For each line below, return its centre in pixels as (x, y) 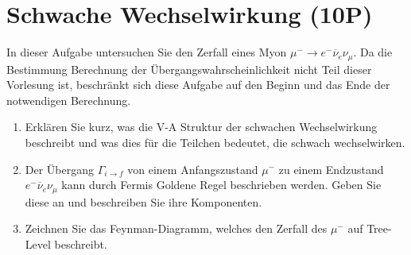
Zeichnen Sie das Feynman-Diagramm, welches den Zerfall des (176, 228)
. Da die (373, 52)
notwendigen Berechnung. (69, 100)
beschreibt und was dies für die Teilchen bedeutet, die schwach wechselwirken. (215, 142)
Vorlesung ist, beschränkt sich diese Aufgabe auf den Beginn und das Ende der (198, 85)
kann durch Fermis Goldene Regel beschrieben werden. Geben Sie (221, 185)
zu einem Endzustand (331, 169)
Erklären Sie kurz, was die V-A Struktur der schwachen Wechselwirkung (201, 127)
